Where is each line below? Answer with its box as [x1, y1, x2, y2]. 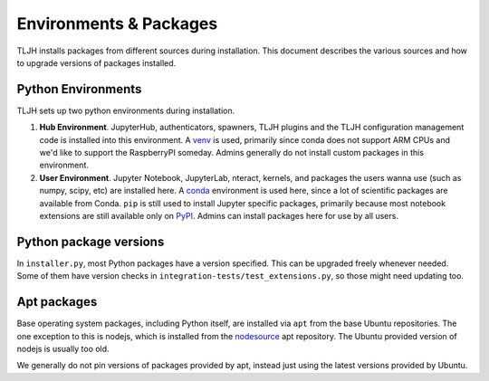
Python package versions [16, 233, 165, 249]
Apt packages [16, 294, 98, 310]
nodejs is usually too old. [16, 343, 110, 354]
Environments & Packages [16, 14, 218, 33]
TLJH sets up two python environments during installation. [16, 105, 235, 116]
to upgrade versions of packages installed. [16, 57, 177, 68]
